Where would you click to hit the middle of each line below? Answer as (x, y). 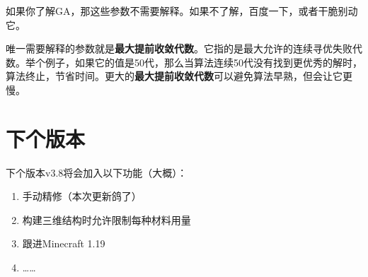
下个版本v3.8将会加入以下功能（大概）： (97, 172)
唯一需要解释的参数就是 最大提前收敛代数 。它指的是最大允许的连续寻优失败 (179, 48)
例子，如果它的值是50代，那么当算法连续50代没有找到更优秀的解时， (203, 62)
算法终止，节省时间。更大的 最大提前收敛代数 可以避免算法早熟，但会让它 (174, 76)
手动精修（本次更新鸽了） (82, 196)
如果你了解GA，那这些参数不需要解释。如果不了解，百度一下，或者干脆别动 (182, 11)
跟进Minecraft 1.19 (64, 243)
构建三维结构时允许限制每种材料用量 (107, 219)
